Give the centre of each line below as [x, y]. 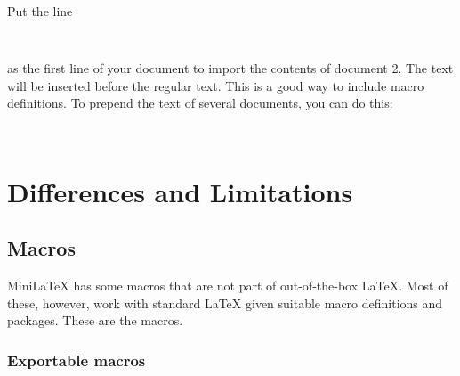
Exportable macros [77, 360]
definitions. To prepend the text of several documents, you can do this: [200, 103]
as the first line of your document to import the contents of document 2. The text [230, 68]
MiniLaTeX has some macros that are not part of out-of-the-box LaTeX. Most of [228, 286]
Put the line [40, 11]
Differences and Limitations [180, 191]
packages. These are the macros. [95, 320]
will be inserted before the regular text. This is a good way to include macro [216, 85]
